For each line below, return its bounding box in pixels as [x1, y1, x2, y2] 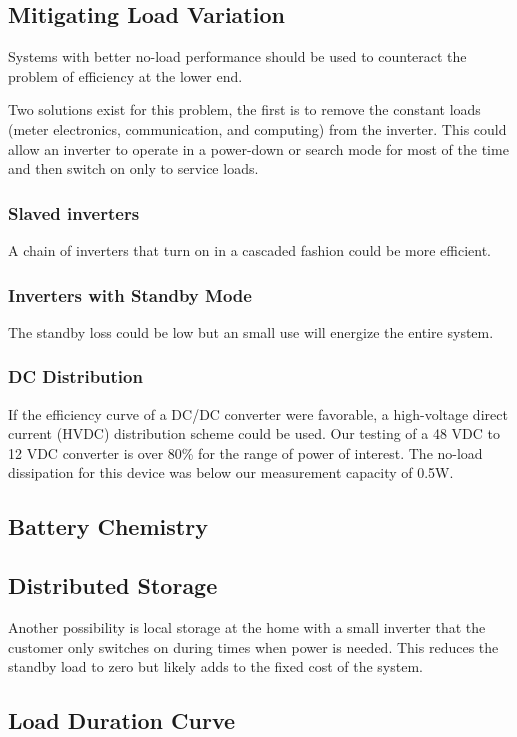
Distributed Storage [8, 570, 218, 601]
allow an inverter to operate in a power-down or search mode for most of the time [8, 138, 509, 159]
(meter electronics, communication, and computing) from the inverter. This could [8, 118, 507, 139]
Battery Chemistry [8, 511, 208, 542]
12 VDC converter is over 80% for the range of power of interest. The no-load [8, 442, 483, 463]
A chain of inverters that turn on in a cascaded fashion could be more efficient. [8, 239, 491, 260]
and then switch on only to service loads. [8, 158, 259, 179]
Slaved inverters [8, 200, 140, 225]
